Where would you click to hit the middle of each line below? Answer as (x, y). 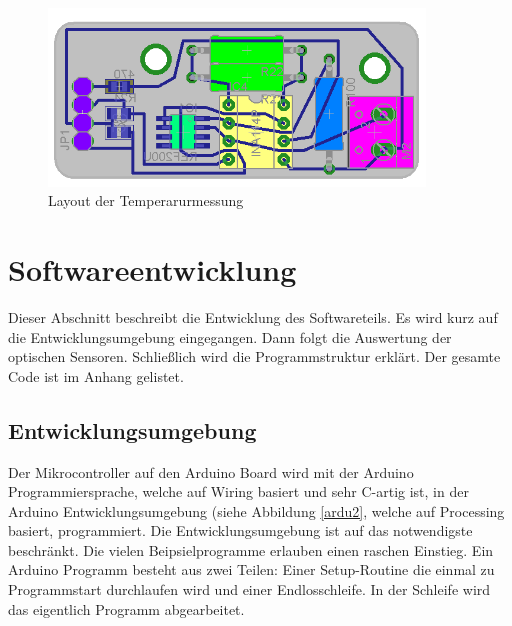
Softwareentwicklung (152, 268)
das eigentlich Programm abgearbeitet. (126, 608)
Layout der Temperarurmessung (146, 200)
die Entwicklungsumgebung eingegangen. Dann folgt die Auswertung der (230, 336)
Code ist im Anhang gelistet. (96, 375)
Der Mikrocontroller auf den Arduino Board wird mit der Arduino (211, 471)
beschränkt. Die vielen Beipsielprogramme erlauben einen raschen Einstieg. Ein (251, 549)
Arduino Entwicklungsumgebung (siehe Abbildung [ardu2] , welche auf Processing (256, 510)
